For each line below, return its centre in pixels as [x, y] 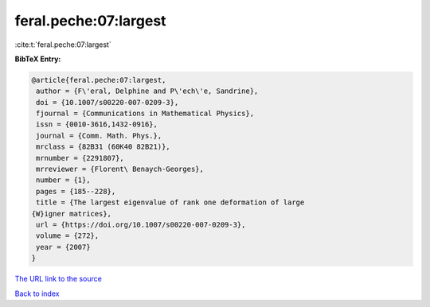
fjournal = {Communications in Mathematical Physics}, [145, 114]
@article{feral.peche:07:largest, [99, 80]
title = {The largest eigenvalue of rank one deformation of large [170, 202]
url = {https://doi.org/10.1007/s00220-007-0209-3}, [141, 225]
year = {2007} [63, 247]
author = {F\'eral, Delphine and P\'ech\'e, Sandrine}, [147, 91]
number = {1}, [63, 180]
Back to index [37, 293]
